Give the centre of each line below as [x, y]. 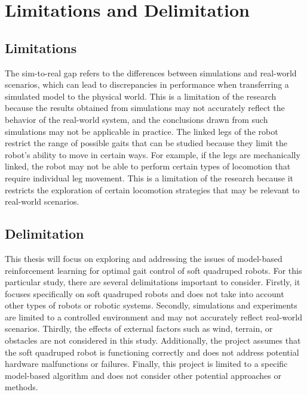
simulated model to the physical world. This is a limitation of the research [141, 96]
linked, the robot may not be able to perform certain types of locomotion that [148, 166]
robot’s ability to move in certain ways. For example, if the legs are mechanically [153, 154]
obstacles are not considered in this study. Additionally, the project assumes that [153, 340]
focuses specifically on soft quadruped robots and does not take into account [145, 293]
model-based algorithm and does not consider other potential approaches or [143, 375]
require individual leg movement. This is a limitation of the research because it [149, 178]
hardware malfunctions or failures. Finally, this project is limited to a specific [146, 364]
